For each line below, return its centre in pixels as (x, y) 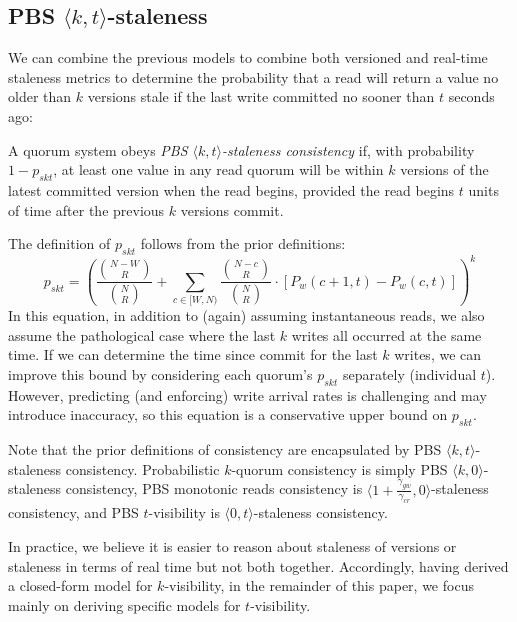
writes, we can (438, 354)
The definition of (59, 243)
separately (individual (409, 373)
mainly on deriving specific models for (124, 604)
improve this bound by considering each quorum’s (160, 373)
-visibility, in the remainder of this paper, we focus (319, 585)
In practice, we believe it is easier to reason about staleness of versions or (232, 545)
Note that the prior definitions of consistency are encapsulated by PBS (225, 449)
